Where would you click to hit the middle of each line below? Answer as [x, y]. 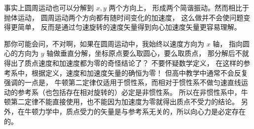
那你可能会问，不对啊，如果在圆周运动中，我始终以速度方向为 [104, 43]
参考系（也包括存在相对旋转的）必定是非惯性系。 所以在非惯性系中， [129, 92]
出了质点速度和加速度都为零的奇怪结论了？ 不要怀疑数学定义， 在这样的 [127, 63]
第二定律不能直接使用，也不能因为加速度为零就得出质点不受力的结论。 [125, 102]
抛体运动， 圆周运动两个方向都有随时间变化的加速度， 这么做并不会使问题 [124, 17]
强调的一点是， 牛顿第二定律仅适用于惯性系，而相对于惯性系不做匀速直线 [123, 82]
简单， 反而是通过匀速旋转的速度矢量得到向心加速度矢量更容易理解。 [129, 27]
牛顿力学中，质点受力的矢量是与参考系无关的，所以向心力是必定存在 [135, 111]
